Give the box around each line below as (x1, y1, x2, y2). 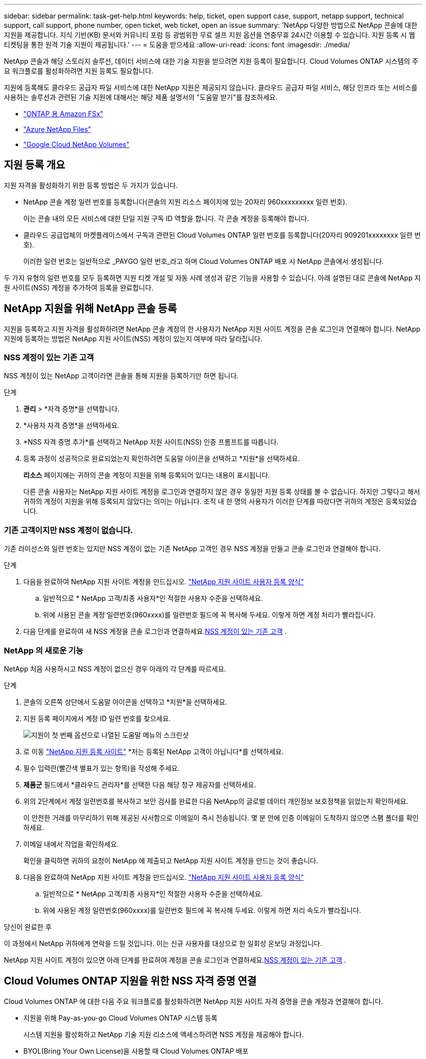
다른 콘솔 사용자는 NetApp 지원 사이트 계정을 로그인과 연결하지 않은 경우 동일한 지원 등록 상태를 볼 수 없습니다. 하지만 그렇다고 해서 (23, 487, 420, 496)
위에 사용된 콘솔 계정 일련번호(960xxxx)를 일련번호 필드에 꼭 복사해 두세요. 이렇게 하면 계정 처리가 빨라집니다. (43, 611, 376, 619)
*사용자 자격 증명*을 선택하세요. (23, 421, 120, 430)
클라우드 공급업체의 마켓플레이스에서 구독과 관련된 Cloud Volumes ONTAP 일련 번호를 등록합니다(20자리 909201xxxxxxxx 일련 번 (23, 230, 421, 239)
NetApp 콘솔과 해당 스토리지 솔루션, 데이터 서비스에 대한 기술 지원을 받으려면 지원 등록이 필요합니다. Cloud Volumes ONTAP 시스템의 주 (4, 57, 419, 65)
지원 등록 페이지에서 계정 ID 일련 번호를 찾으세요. (23, 714, 171, 723)
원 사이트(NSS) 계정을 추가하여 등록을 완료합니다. (4, 283, 154, 292)
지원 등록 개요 (4, 159, 65, 171)
